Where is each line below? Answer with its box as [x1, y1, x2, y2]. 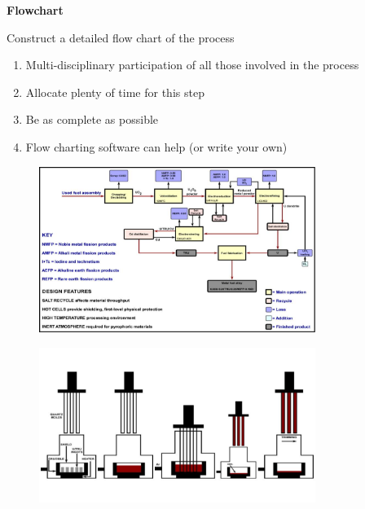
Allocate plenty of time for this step [25, 83, 204, 100]
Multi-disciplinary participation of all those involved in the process [25, 56, 359, 73]
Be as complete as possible [25, 111, 159, 128]
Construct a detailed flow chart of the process [7, 29, 235, 46]
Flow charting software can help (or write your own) [25, 138, 288, 155]
